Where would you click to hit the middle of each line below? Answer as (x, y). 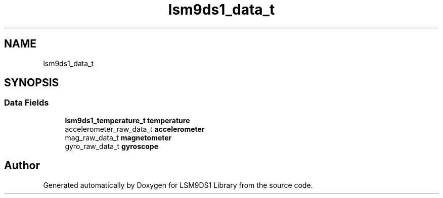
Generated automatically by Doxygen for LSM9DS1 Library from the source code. (178, 185)
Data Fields (27, 103)
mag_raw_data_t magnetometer (118, 137)
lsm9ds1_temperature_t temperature (127, 120)
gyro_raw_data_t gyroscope (112, 146)
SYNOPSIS (32, 83)
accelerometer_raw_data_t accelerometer (135, 129)
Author (22, 166)
